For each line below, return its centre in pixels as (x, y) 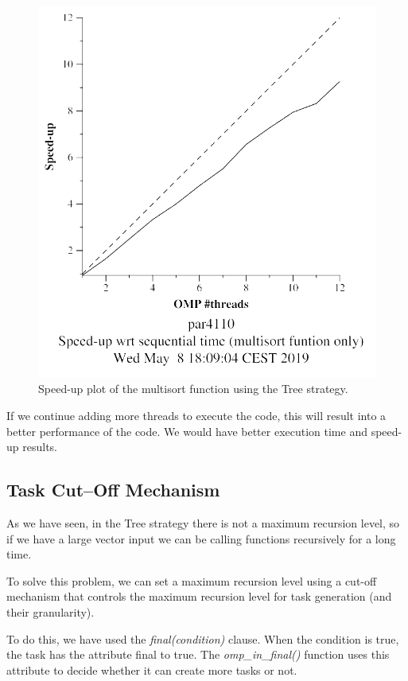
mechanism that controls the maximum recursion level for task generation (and (199, 596)
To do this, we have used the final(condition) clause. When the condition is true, (203, 638)
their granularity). (51, 612)
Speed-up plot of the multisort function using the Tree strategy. (193, 389)
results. (40, 447)
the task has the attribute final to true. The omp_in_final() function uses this (198, 654)
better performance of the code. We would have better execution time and (187, 431)
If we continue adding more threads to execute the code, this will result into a (196, 416)
